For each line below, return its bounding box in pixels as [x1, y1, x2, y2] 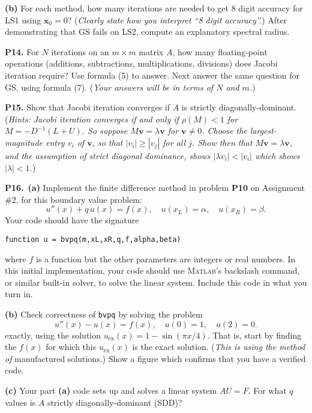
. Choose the [202, 124, 247, 137]
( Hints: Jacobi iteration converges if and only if [5, 112, 179, 125]
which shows [254, 149, 300, 161]
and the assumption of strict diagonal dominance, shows [5, 149, 211, 161]
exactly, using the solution [5, 328, 101, 341]
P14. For [5, 45, 39, 58]
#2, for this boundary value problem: [5, 193, 142, 205]
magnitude [5, 136, 43, 148]
